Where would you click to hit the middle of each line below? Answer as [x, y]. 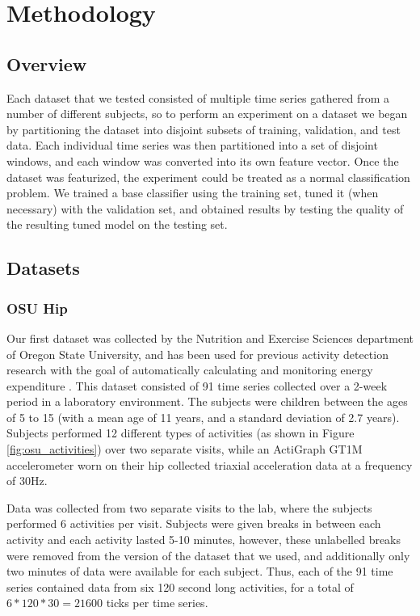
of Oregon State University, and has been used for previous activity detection [197, 354]
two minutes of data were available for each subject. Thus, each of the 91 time [200, 571]
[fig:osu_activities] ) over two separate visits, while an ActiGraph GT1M [185, 449]
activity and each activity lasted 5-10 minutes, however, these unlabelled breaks [204, 540]
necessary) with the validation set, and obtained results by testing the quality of [205, 208]
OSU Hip [37, 308]
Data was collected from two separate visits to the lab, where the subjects [189, 507]
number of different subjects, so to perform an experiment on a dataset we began [207, 114]
